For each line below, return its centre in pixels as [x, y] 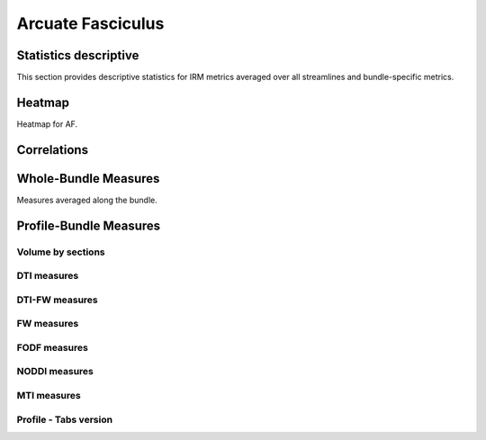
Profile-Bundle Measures [89, 225]
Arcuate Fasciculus [90, 23]
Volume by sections [61, 252]
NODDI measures [55, 372]
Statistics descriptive [78, 55]
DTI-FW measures [57, 300]
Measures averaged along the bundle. [87, 200]
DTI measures [48, 276]
